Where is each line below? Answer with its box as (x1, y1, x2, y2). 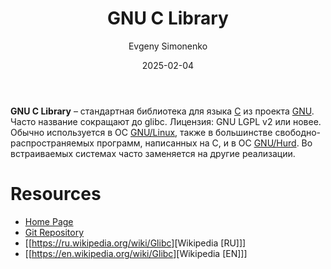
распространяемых (10, 137, 95, 149)
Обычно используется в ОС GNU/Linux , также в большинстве (10, 126, 273, 138)
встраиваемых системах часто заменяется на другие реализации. (10, 147, 296, 159)
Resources (10, 183, 102, 206)
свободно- (274, 126, 322, 138)
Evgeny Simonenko (128, 40, 208, 52)
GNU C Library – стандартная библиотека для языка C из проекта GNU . (10, 105, 315, 117)
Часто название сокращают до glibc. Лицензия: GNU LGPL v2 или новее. (10, 115, 322, 127)
